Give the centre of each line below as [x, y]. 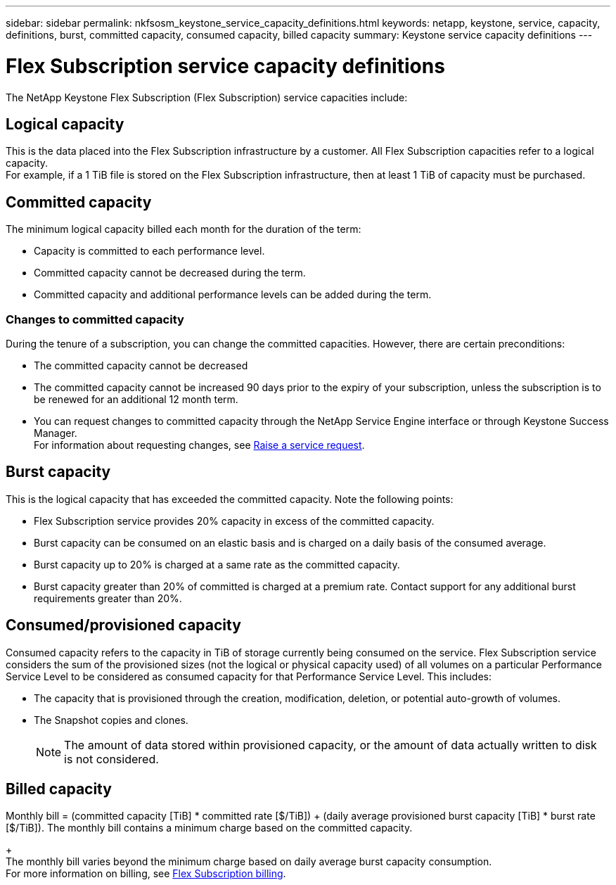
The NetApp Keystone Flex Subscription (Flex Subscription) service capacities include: [207, 97]
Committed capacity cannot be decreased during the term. [170, 273]
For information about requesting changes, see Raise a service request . [199, 445]
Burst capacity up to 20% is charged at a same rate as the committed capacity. [217, 564]
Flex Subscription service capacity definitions [225, 66]
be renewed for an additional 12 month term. [136, 399]
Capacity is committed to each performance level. [149, 251]
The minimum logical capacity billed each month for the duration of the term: [184, 229]
